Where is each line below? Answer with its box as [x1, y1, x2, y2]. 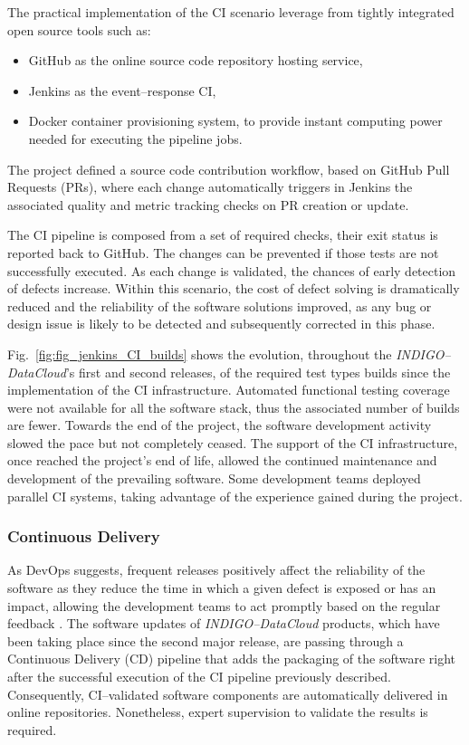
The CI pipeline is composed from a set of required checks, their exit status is [7, 225, 438, 244]
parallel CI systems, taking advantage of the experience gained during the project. [7, 486, 463, 505]
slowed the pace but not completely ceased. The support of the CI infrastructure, [7, 433, 458, 452]
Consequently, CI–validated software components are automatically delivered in [7, 684, 448, 703]
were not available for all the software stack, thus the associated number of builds [7, 397, 460, 416]
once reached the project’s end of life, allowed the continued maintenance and [7, 451, 437, 470]
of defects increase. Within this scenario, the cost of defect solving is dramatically [7, 279, 460, 298]
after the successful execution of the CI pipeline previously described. [7, 667, 392, 686]
